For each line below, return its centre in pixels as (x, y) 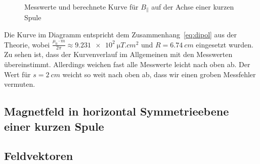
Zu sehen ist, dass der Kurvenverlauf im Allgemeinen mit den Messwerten (118, 54)
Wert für (17, 74)
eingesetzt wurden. (225, 44)
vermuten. (20, 84)
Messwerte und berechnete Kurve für (81, 7)
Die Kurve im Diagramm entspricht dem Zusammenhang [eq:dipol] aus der (121, 35)
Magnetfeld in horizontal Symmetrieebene (117, 111)
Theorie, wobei (27, 44)
